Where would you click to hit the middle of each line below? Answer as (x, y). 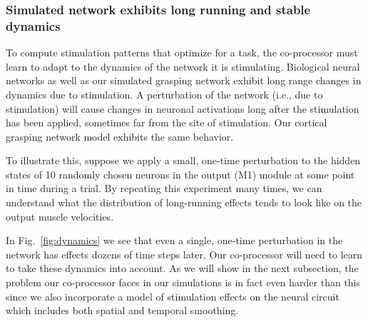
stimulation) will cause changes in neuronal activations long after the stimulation (183, 108)
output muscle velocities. (60, 216)
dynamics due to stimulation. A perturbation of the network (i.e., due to (164, 94)
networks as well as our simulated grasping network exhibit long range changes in (184, 80)
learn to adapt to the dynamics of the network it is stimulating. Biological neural (183, 66)
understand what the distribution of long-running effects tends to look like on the (184, 202)
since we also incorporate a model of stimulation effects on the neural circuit (173, 296)
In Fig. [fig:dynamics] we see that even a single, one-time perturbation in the (174, 240)
